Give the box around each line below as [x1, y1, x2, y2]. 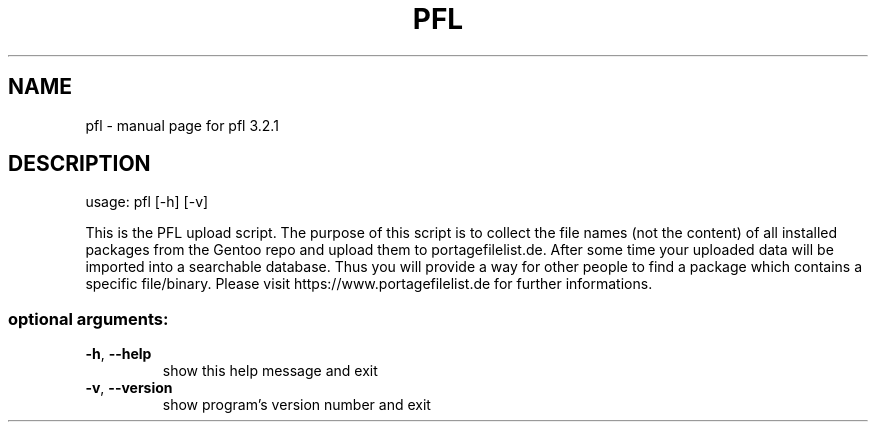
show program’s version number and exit [162, 396, 431, 414]
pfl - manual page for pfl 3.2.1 [85, 116, 279, 134]
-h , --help [85, 345, 152, 363]
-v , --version [85, 379, 173, 397]
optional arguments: [8, 308, 169, 329]
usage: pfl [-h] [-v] [85, 193, 209, 211]
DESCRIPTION [8, 151, 151, 177]
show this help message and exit [162, 362, 378, 380]
